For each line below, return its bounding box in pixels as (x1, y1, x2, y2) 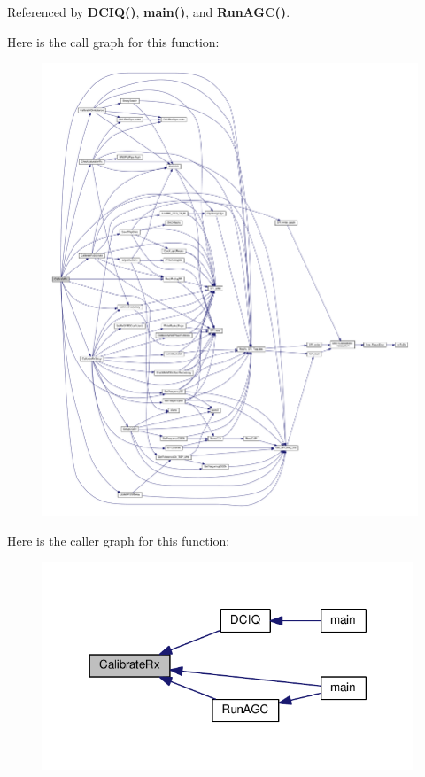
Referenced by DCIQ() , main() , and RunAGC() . (7, 3, 290, 20)
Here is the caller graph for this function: (7, 531, 230, 549)
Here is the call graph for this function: (7, 32, 220, 51)
